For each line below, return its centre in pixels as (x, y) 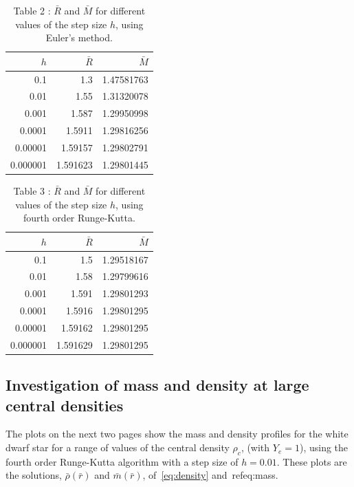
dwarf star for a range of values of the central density (118, 447)
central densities (65, 405)
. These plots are (312, 461)
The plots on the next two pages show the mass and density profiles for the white (177, 434)
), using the (324, 447)
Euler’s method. (79, 37)
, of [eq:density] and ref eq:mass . (210, 475)
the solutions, (34, 475)
